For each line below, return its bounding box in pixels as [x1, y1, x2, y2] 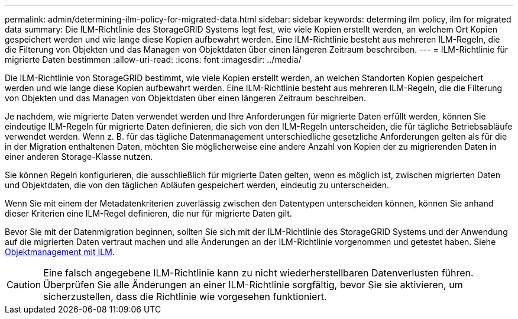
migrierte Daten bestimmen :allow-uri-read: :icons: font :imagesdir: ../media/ [5, 54, 302, 65]
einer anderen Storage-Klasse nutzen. [5, 152, 153, 162]
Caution [7, 279, 41, 291]
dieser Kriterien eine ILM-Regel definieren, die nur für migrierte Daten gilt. [5, 208, 292, 218]
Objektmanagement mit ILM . [5, 247, 115, 257]
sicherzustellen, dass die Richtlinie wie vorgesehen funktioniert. [43, 291, 327, 302]
